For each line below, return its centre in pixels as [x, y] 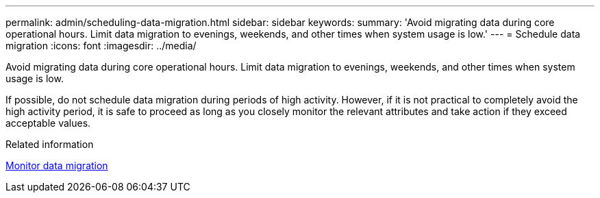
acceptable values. [48, 123]
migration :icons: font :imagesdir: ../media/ [101, 46]
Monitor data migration [57, 165]
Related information [50, 144]
